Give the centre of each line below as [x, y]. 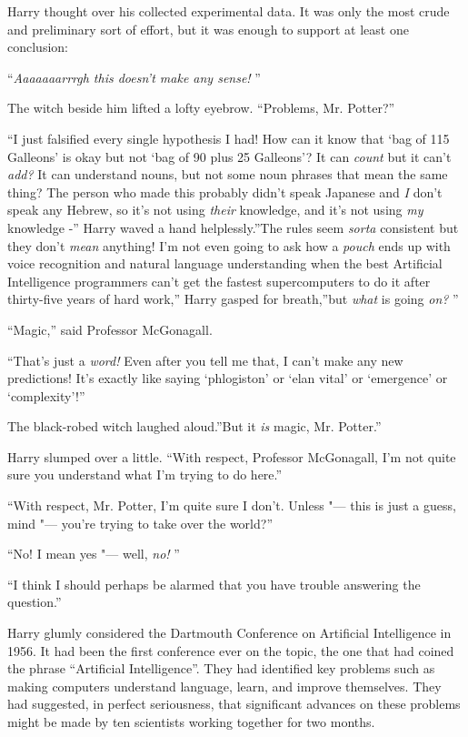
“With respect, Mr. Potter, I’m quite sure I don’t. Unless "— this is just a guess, [232, 505]
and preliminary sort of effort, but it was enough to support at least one [208, 29]
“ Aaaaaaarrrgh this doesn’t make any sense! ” [134, 77]
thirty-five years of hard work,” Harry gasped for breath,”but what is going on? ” [233, 299]
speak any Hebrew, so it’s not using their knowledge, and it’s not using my [215, 210]
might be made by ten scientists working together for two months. [191, 722]
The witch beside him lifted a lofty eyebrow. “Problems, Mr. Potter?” [201, 108]
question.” [35, 602]
